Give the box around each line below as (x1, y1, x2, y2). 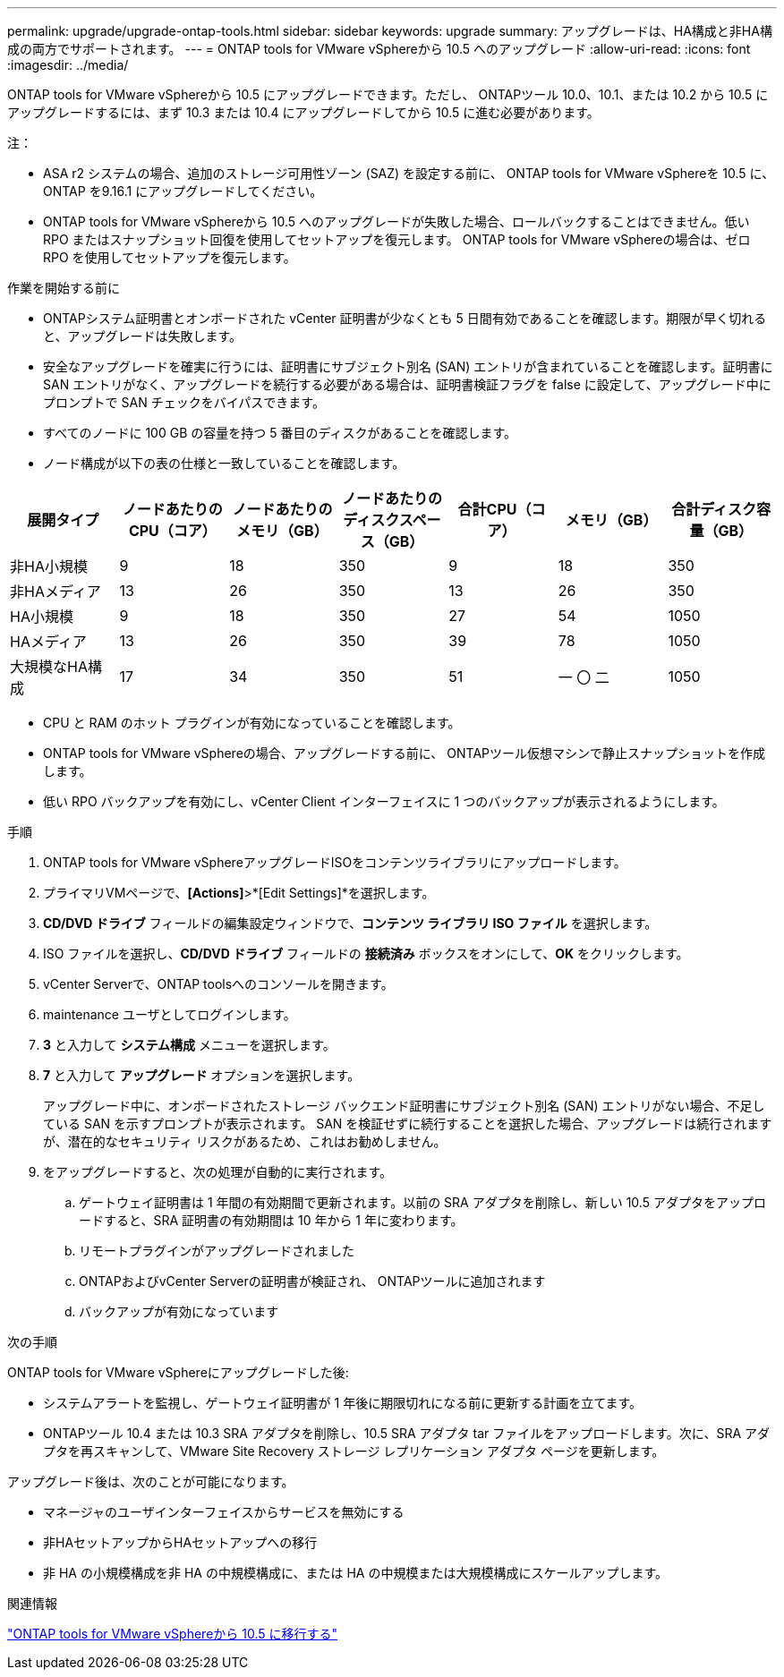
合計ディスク (671, 500, 757, 518)
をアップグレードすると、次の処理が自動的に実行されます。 (43, 1164, 393, 1179)
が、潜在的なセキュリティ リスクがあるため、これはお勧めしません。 (43, 1134, 447, 1149)
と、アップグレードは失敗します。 (43, 328, 243, 344)
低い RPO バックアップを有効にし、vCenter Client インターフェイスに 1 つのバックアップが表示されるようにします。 (43, 794, 725, 809)
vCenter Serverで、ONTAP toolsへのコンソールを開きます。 (43, 976, 394, 992)
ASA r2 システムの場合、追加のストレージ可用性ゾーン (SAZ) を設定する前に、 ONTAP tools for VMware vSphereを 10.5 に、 (43, 166, 775, 181)
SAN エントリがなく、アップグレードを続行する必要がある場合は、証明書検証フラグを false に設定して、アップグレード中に (43, 377, 771, 392)
